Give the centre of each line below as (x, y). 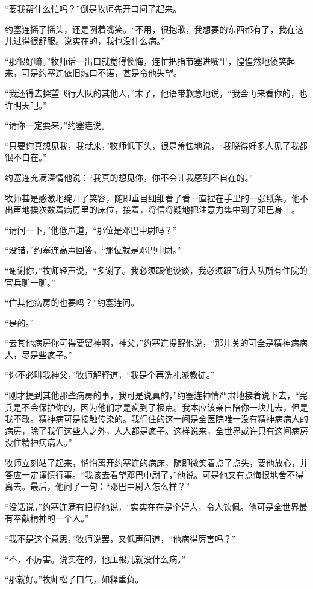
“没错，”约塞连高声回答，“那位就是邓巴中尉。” (93, 250)
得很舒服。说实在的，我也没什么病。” (93, 41)
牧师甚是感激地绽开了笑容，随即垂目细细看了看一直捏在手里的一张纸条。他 (152, 197)
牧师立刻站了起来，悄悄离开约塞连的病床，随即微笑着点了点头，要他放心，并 (156, 463)
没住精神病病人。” (39, 442)
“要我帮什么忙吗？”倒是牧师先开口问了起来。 (93, 8)
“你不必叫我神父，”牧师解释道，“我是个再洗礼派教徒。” (110, 375)
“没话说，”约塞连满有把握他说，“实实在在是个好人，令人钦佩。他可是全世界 (152, 506)
